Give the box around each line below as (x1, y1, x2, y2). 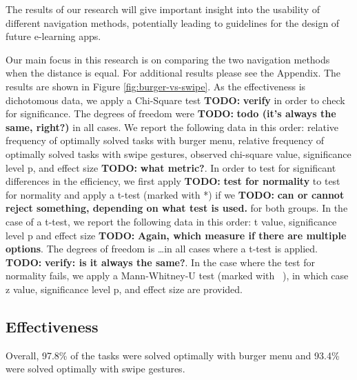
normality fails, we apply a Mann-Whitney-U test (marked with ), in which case (6, 268, 349, 283)
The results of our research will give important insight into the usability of (6, 2, 320, 16)
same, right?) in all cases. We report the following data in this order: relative (6, 119, 339, 134)
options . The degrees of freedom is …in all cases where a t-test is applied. (6, 241, 318, 256)
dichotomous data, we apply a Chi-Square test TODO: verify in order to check (6, 92, 345, 107)
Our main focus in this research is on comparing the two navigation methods (6, 52, 330, 66)
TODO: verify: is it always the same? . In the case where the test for (6, 254, 315, 269)
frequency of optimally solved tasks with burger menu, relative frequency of (6, 133, 325, 148)
